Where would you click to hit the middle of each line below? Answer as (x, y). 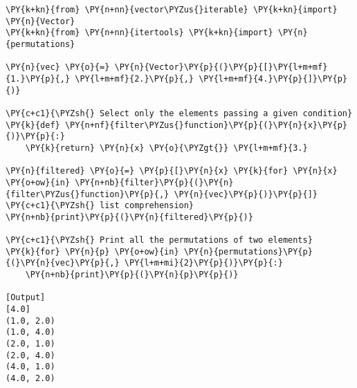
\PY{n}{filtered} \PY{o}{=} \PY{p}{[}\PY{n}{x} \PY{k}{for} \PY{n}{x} (172, 171)
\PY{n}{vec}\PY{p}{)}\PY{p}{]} (246, 194)
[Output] (26, 298)
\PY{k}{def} (33, 125)
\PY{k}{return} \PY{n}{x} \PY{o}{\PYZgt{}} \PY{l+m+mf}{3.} (166, 148)
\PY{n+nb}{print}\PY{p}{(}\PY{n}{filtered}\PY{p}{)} (129, 217)
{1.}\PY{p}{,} (38, 78)
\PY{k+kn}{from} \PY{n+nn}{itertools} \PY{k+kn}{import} (139, 33)
